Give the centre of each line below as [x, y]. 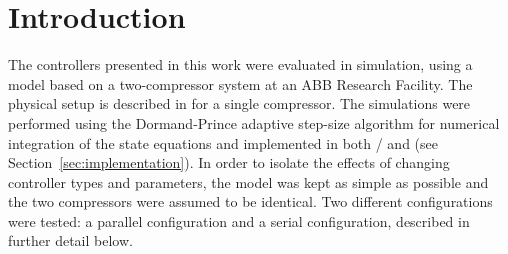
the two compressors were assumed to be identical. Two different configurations [250, 201]
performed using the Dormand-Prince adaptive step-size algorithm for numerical [254, 122]
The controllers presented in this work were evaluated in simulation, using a [240, 64]
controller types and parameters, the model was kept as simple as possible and [248, 181]
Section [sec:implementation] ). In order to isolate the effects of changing [229, 162]
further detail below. [70, 240]
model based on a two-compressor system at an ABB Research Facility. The [240, 83]
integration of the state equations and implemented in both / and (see [223, 142]
